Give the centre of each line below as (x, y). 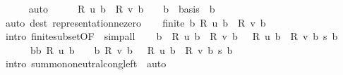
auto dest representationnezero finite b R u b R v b (136, 22)
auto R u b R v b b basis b (122, 8)
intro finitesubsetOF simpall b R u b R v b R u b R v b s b (171, 36)
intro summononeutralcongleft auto (86, 63)
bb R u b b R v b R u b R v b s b (131, 49)
